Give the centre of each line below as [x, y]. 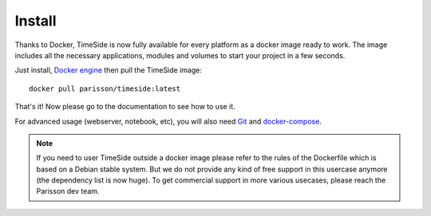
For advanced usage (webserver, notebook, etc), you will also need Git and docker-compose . [168, 121]
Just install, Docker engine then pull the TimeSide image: [109, 70]
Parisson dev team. [68, 191]
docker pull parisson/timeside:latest [105, 88]
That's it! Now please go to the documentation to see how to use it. [125, 107]
